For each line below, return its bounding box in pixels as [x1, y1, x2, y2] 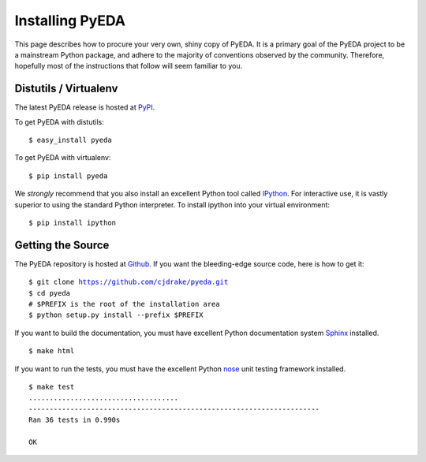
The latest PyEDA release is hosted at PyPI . [14, 102, 155, 112]
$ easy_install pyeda [28, 136, 112, 145]
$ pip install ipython [28, 218, 117, 227]
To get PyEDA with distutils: [14, 117, 104, 126]
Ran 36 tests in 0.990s [28, 415, 121, 425]
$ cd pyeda [28, 289, 71, 297]
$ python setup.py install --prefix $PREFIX [28, 311, 204, 319]
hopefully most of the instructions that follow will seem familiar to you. [14, 61, 243, 71]
